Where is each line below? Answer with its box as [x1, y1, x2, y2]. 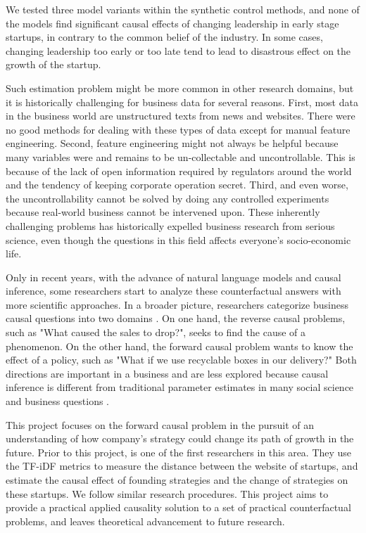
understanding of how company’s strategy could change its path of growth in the [6, 431, 354, 446]
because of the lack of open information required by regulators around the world [6, 163, 352, 178]
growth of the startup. [6, 57, 101, 72]
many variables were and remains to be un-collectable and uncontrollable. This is [6, 149, 355, 164]
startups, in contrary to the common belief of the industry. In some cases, [6, 30, 323, 44]
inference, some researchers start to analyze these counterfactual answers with [6, 283, 341, 298]
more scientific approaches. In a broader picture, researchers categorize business [6, 297, 348, 312]
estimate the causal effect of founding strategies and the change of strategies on [6, 473, 348, 487]
